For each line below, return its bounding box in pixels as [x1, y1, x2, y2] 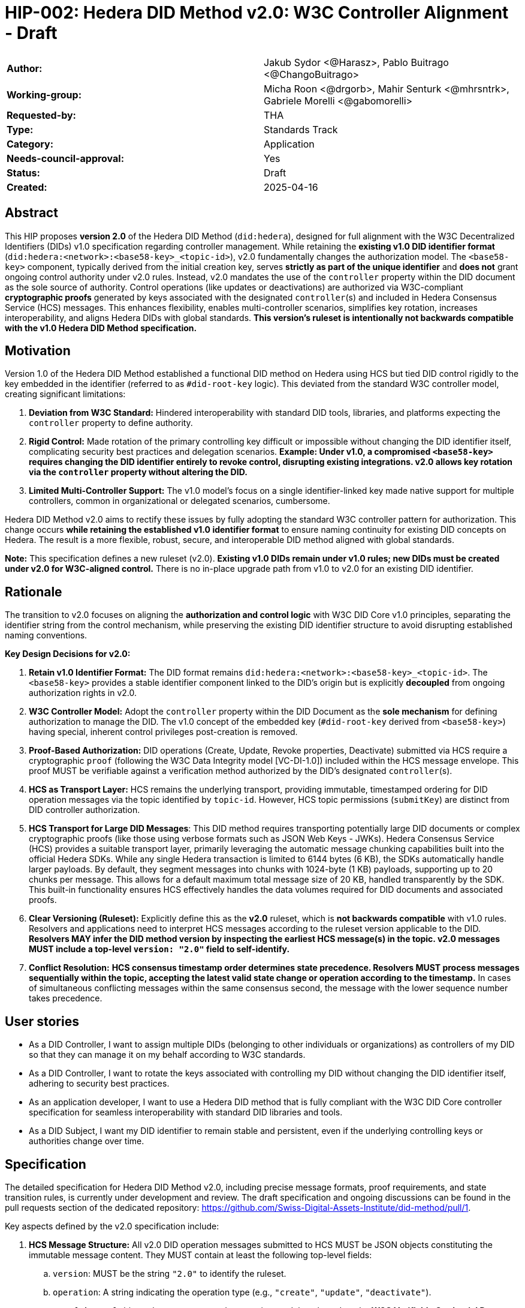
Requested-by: [7, 109, 76, 121]
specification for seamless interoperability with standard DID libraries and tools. [29, 1107, 343, 1118]
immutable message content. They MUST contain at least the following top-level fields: [29, 1249, 372, 1260]
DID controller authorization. [29, 805, 140, 815]
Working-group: [7, 88, 82, 101]
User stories [5, 1013, 79, 1029]
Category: [7, 137, 54, 150]
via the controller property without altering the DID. [29, 467, 248, 478]
